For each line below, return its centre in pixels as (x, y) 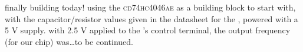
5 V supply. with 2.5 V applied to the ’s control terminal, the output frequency (148, 30)
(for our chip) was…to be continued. (69, 41)
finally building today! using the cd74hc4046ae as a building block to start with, (150, 7)
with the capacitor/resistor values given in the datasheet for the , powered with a (151, 18)
